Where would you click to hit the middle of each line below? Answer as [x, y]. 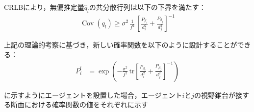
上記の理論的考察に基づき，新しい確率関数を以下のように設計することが [121, 45]
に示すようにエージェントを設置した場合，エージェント [93, 95]
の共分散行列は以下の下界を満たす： [147, 7]
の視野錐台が [215, 95]
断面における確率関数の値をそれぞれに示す [79, 104]
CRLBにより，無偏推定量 [44, 7]
